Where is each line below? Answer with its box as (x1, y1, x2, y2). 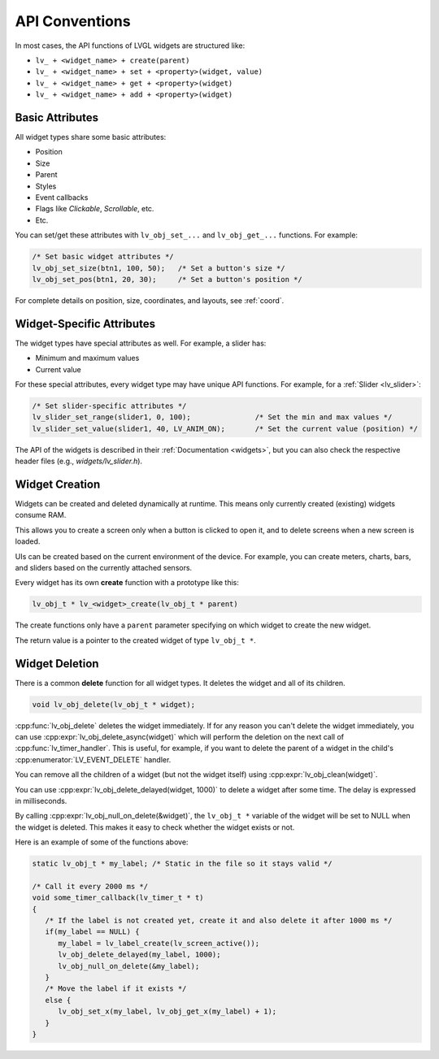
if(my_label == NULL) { (45, 927, 140, 936)
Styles (35, 181, 57, 191)
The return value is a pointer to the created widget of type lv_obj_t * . (15, 635, 256, 645)
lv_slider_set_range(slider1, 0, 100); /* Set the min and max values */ (32, 413, 393, 422)
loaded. (15, 536, 41, 546)
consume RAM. (15, 510, 67, 520)
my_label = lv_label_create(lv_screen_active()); (58, 939, 260, 948)
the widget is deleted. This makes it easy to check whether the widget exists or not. (15, 822, 295, 832)
